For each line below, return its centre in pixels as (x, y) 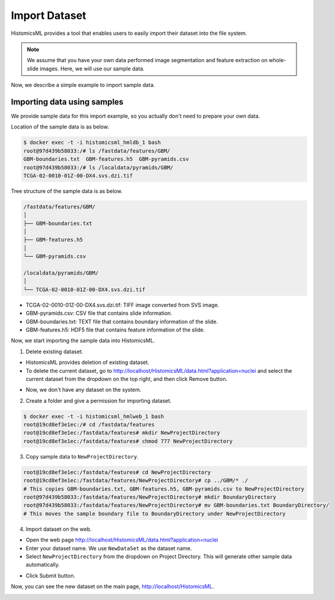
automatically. (43, 564)
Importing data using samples (67, 101)
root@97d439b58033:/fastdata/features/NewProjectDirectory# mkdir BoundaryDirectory (150, 497)
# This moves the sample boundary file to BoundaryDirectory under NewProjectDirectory (154, 514)
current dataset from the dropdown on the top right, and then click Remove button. (127, 379)
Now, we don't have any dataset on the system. (83, 390)
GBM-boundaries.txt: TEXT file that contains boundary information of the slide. (122, 321)
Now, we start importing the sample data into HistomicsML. (83, 341)
